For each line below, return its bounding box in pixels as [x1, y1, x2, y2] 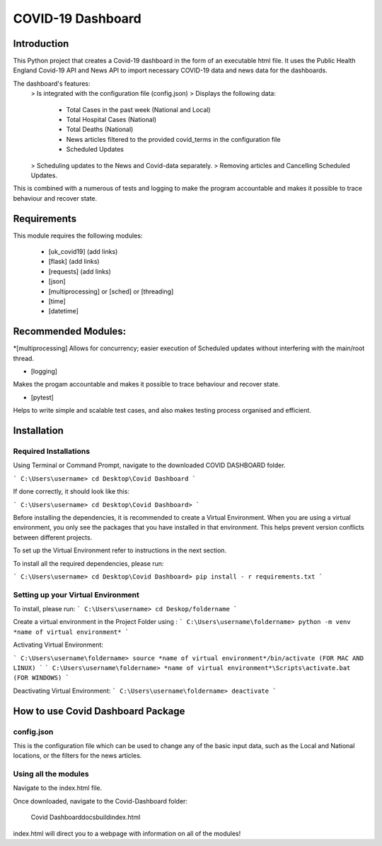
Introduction [13, 38, 69, 50]
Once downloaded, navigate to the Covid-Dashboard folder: [13, 796, 187, 805]
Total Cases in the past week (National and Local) [66, 105, 212, 113]
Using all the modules [13, 769, 89, 779]
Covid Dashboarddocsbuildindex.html [30, 813, 141, 822]
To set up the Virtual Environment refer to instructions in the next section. [13, 546, 226, 555]
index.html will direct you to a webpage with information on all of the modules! [13, 829, 241, 837]
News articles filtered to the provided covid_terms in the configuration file [66, 135, 281, 143]
